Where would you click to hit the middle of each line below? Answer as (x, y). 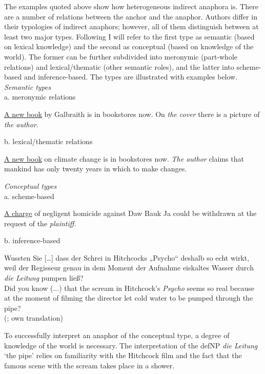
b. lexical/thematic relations (48, 141)
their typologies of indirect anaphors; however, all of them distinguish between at (131, 26)
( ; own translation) (34, 318)
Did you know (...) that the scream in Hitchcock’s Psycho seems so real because (129, 288)
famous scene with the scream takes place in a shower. (89, 365)
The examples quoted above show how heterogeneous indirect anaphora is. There (131, 6)
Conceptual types (30, 185)
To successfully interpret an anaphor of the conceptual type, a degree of (117, 335)
